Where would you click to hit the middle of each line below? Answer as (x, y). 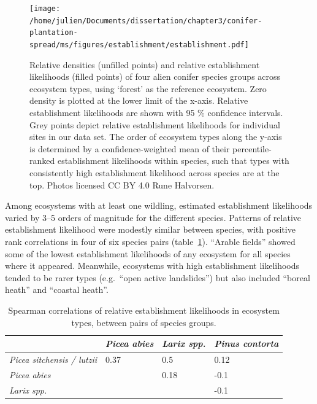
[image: (45, 9)
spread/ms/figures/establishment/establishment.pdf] (139, 45)
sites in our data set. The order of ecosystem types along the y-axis (156, 137)
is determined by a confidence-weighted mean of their (130, 148)
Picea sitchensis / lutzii (53, 359)
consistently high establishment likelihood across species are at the (155, 172)
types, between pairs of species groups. (144, 322)
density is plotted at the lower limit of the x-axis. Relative (139, 100)
